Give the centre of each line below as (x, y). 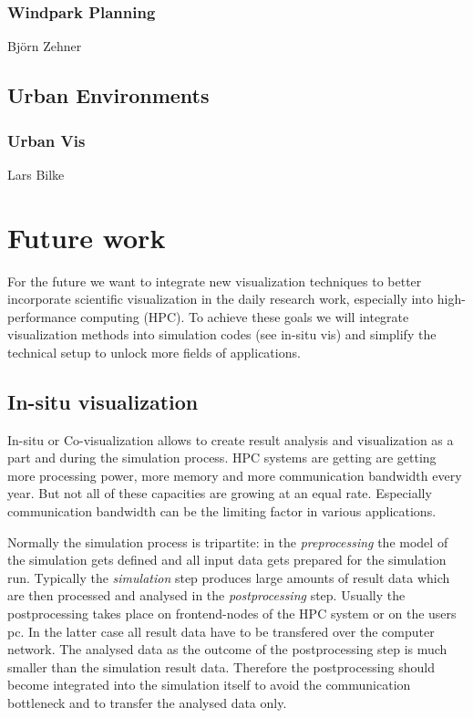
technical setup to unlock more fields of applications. (154, 352)
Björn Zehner (45, 46)
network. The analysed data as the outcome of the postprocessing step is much (227, 649)
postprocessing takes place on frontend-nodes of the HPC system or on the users (232, 614)
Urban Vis (46, 140)
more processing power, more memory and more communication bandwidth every (235, 475)
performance (42, 316)
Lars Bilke (36, 174)
